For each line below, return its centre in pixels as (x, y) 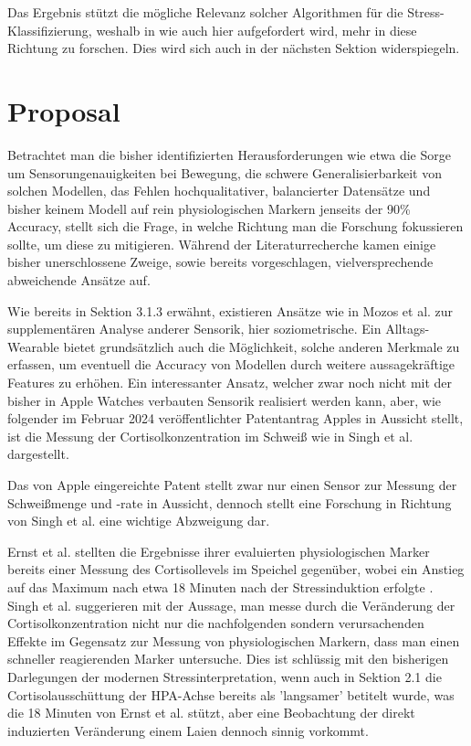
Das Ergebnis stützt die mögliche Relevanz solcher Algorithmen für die (205, 12)
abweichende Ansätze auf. (79, 280)
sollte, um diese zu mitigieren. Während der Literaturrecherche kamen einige (222, 244)
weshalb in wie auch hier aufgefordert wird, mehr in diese (256, 30)
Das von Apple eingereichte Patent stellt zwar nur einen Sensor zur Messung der (232, 485)
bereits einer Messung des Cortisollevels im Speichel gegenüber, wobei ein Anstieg (236, 569)
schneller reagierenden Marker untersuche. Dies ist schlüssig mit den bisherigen (228, 659)
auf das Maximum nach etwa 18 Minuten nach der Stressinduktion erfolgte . (220, 586)
